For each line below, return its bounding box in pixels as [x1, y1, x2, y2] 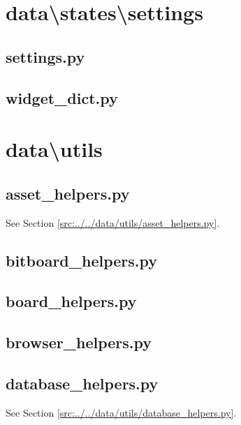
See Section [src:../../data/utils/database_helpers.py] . [6, 405, 237, 419]
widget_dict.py [6, 87, 118, 108]
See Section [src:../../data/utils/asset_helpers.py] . [6, 215, 220, 230]
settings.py [6, 45, 85, 67]
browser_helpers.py [6, 331, 152, 353]
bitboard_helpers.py [6, 249, 158, 271]
